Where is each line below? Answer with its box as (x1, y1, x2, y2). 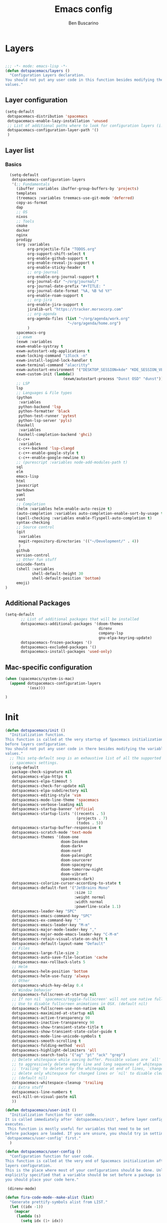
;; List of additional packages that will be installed (20, 617, 139, 622)
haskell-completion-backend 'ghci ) (18, 432, 92, 437)
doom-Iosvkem (60, 839, 88, 844)
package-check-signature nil (11, 770, 72, 775)
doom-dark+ (60, 844, 83, 849)
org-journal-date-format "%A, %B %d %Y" (27, 288, 112, 293)
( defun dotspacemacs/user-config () (5, 1149, 81, 1154)
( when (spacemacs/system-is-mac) (5, 676, 75, 681)
